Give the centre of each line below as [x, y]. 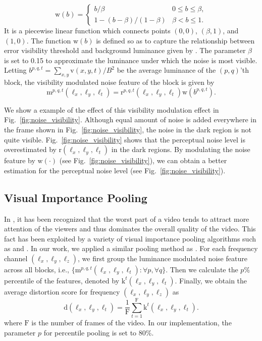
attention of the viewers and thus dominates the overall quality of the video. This [130, 229]
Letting [15, 70]
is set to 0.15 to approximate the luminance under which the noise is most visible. [131, 60]
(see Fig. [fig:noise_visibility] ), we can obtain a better [143, 160]
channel [16, 258]
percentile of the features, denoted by [62, 280]
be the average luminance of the [166, 70]
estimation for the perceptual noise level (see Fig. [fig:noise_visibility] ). [115, 170]
